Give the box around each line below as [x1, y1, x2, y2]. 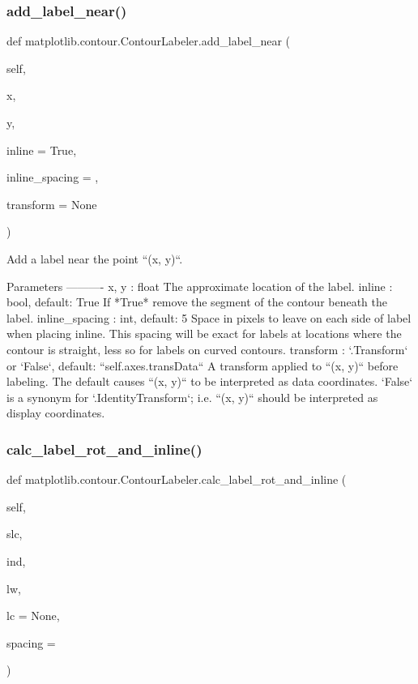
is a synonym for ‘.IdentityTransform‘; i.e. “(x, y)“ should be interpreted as [6, 388, 378, 405]
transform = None [6, 195, 97, 212]
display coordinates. [6, 404, 105, 421]
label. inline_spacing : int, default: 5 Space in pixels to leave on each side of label [6, 309, 412, 326]
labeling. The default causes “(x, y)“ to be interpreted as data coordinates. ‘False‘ [6, 373, 413, 390]
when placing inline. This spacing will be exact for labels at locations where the [6, 325, 402, 342]
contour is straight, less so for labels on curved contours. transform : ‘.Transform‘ [6, 340, 408, 357]
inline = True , [6, 141, 77, 158]
